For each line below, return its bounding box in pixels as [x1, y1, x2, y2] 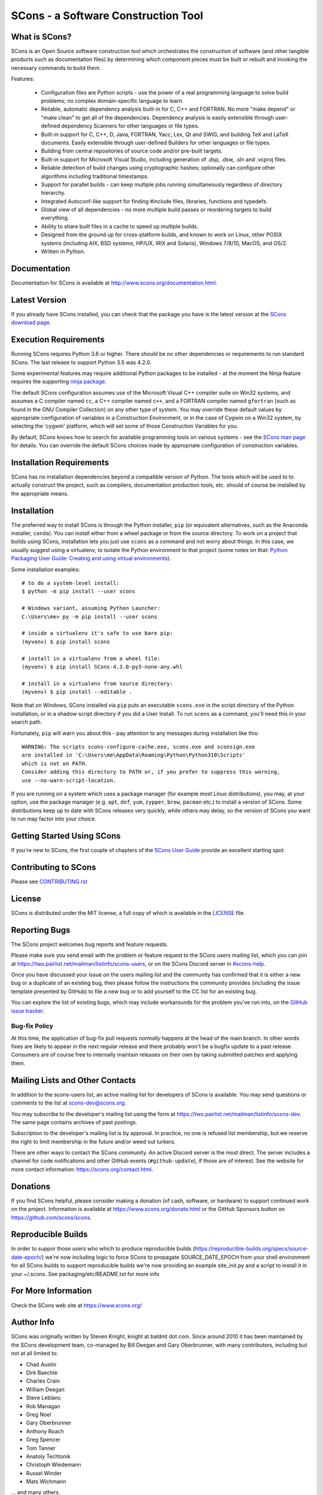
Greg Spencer [26, 1436, 61, 1444]
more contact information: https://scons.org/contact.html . [11, 1166, 153, 1173]
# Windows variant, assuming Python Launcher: [22, 605, 161, 612]
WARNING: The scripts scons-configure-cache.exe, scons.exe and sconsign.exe [22, 743, 255, 750]
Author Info [11, 1317, 55, 1328]
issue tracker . [11, 1007, 45, 1014]
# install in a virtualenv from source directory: [22, 680, 173, 687]
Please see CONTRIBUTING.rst [11, 878, 88, 885]
